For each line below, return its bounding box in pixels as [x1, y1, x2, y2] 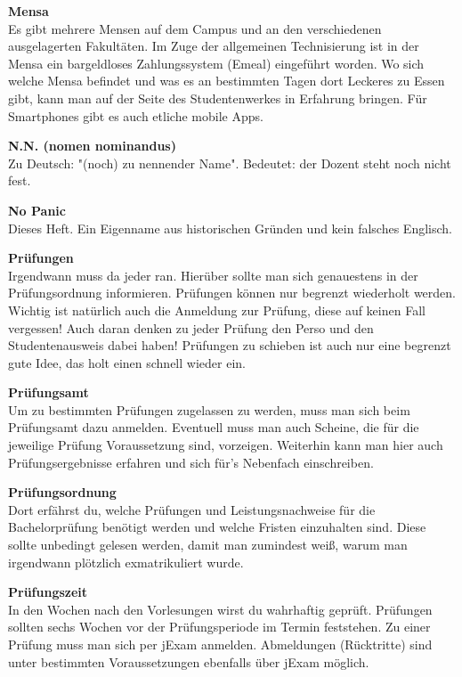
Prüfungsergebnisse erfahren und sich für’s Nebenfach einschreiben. [8, 453, 374, 471]
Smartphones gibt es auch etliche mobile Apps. [8, 106, 263, 125]
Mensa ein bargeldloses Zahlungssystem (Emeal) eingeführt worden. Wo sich [8, 53, 425, 72]
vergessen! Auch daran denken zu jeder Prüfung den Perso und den [8, 318, 374, 337]
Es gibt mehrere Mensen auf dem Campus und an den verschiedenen [8, 19, 382, 37]
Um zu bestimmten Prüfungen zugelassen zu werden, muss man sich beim [8, 400, 410, 419]
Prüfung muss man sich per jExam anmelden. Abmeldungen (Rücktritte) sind [8, 635, 433, 653]
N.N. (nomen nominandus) [8, 136, 176, 155]
